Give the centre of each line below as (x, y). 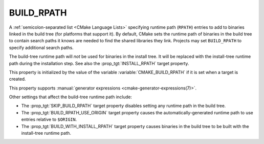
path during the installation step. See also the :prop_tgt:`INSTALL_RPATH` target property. (99, 63)
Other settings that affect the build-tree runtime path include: (70, 97)
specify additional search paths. (41, 47)
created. (18, 79)
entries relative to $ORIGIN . (49, 120)
